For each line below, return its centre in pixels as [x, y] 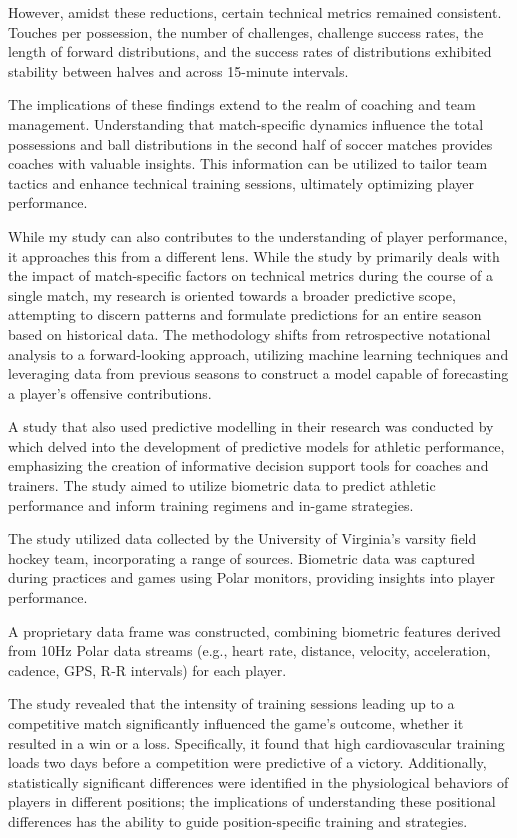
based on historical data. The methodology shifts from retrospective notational [249, 333]
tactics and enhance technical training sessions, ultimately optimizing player [241, 182]
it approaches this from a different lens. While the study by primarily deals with [254, 255]
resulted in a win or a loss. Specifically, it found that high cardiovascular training [256, 742]
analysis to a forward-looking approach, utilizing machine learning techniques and [258, 353]
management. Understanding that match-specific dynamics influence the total [246, 123]
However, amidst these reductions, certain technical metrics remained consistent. [255, 12]
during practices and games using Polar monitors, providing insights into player [252, 577]
